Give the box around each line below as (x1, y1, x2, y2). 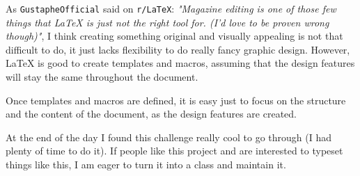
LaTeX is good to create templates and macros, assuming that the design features (6, 56, 355, 70)
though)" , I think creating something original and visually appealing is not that (6, 29, 343, 43)
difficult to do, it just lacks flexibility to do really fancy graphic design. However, (6, 42, 350, 56)
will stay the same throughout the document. (6, 70, 198, 84)
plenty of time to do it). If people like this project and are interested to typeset (6, 143, 343, 158)
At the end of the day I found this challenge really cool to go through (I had (6, 129, 332, 144)
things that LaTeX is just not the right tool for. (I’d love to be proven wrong (6, 15, 329, 29)
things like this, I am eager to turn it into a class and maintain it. (6, 157, 286, 171)
